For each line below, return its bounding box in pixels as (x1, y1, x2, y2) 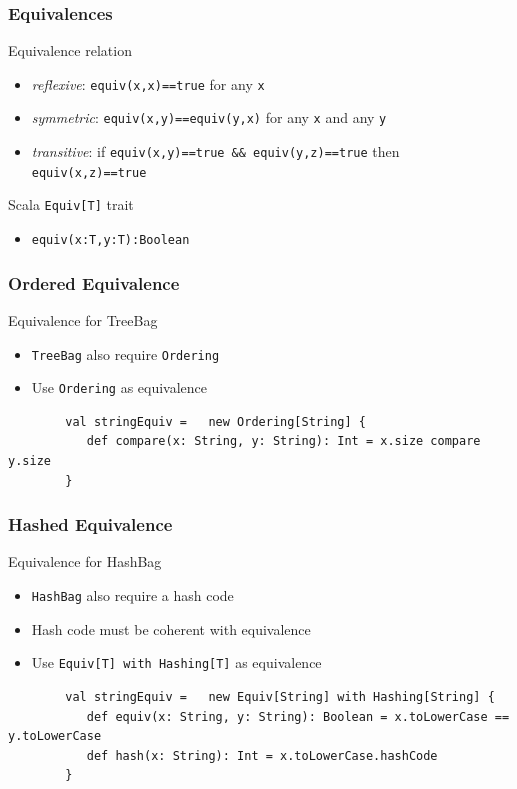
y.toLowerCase (8, 729, 102, 744)
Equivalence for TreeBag (8, 309, 158, 330)
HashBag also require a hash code (31, 585, 234, 606)
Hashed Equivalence (8, 512, 173, 537)
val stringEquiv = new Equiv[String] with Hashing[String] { (65, 689, 495, 704)
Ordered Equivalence (8, 270, 180, 295)
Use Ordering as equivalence (31, 377, 208, 398)
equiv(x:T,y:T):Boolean (31, 233, 190, 248)
